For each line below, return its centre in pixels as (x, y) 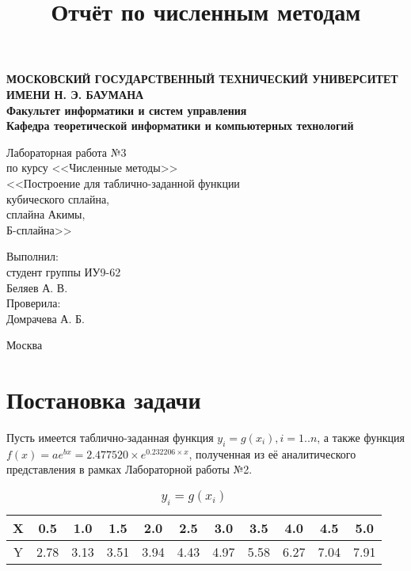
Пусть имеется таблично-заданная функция (110, 437)
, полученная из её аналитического (272, 453)
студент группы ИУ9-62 (64, 271)
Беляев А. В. (37, 287)
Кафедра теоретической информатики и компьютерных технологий (180, 126)
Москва (25, 345)
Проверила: (34, 303)
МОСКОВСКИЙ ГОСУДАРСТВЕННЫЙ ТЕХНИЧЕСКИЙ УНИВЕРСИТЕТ (202, 79)
